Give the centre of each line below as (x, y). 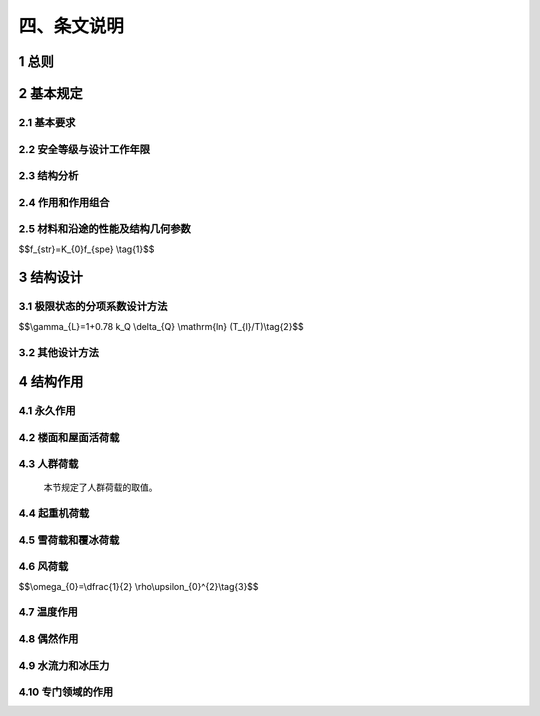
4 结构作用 (51, 381)
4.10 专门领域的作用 (66, 692)
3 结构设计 (51, 277)
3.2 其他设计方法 (59, 352)
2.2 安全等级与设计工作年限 (84, 149)
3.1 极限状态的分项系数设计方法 (93, 307)
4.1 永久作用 (47, 411)
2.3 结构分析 (48, 176)
